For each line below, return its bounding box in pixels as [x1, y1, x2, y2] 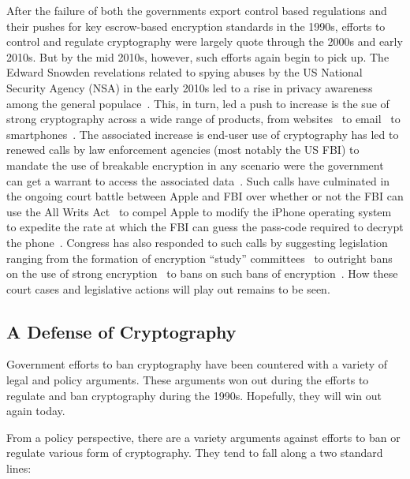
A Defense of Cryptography [6, 319, 237, 343]
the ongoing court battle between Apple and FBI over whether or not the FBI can [6, 188, 404, 204]
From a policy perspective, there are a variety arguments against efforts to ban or [6, 428, 401, 445]
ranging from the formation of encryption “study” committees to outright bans [6, 249, 393, 266]
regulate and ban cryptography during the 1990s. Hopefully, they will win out [6, 387, 382, 403]
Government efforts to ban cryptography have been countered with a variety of [6, 356, 388, 372]
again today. [6, 402, 65, 419]
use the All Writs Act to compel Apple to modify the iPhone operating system [6, 203, 392, 219]
